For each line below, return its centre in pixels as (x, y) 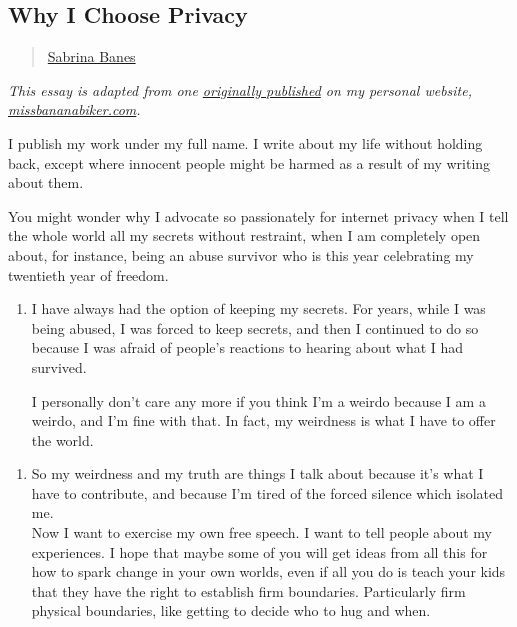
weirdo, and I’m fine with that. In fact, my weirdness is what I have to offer (263, 420)
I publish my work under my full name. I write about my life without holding (245, 142)
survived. (59, 366)
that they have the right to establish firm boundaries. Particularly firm (248, 590)
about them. (46, 182)
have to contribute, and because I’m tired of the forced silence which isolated (267, 492)
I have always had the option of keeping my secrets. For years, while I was (258, 308)
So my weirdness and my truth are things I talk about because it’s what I (257, 473)
